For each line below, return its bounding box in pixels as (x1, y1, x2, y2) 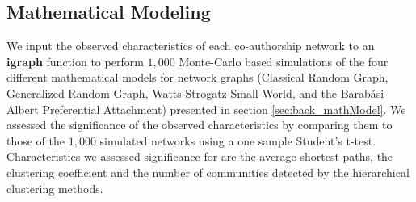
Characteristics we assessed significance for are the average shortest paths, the (6, 148, 393, 165)
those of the (6, 132, 65, 149)
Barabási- (340, 84, 388, 101)
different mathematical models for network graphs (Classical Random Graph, (6, 69, 389, 86)
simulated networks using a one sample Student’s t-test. (99, 132, 376, 149)
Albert (6, 100, 39, 117)
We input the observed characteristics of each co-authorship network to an (6, 37, 375, 54)
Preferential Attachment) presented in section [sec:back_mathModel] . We (42, 100, 406, 117)
